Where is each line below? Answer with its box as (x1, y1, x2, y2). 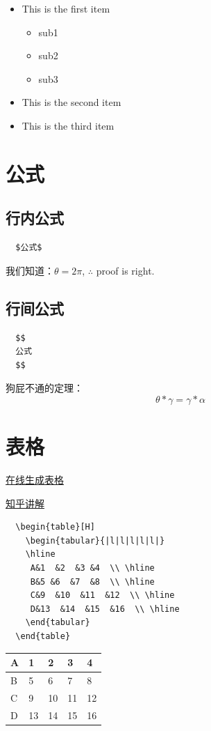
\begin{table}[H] (15, 522, 95, 532)
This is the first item (22, 1, 110, 15)
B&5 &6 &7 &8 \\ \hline (30, 576, 155, 587)
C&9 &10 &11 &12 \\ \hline (30, 590, 175, 601)
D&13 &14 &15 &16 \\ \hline (30, 603, 180, 614)
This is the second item (22, 95, 121, 109)
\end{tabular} (25, 617, 90, 628)
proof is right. (96, 263, 155, 277)
